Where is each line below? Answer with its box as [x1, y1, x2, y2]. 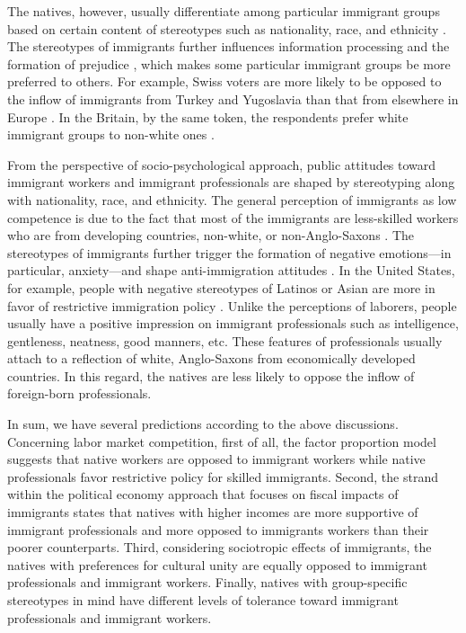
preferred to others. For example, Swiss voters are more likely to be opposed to [7, 72, 442, 91]
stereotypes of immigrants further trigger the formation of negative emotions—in [7, 243, 452, 262]
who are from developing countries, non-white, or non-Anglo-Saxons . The [7, 226, 415, 245]
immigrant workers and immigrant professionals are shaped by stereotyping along [7, 173, 455, 192]
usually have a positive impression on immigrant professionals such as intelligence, [7, 314, 459, 333]
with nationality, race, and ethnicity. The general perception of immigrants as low [7, 190, 457, 209]
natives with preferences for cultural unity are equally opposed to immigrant [7, 555, 427, 574]
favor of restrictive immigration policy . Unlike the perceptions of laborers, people [7, 296, 457, 315]
